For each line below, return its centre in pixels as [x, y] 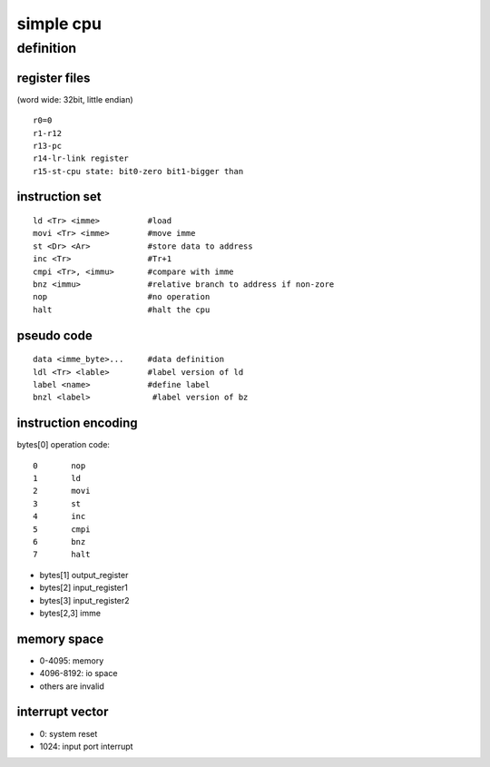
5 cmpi [62, 529]
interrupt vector [63, 712]
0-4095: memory [72, 660]
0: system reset [69, 733]
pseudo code [54, 335]
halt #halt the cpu [122, 310]
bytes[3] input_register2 [85, 600]
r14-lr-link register [81, 158]
